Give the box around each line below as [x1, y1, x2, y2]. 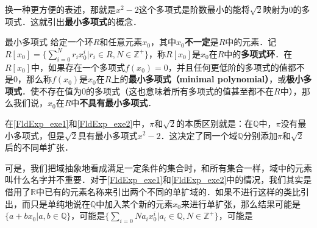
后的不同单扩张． [5, 141, 73, 154]
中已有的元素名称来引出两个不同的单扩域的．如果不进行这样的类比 [35, 185, 301, 198]
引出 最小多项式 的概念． [47, 15, 141, 27]
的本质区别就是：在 [176, 116, 254, 129]
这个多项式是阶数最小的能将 [138, 3, 250, 15]
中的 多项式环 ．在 [224, 47, 293, 60]
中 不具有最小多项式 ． [71, 96, 157, 109]
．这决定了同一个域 [160, 129, 238, 141]
